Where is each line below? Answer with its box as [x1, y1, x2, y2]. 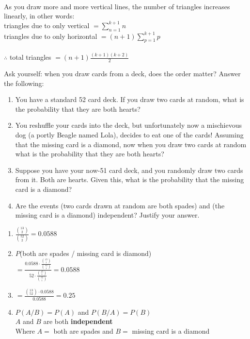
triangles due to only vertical [4, 20, 90, 30]
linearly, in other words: [4, 11, 75, 21]
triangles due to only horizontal [4, 31, 97, 41]
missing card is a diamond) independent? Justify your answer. [15, 210, 200, 220]
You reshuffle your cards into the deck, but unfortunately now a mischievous [15, 120, 242, 130]
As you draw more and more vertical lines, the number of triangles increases [4, 1, 230, 11]
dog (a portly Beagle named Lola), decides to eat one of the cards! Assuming [15, 130, 244, 140]
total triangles [9, 52, 51, 62]
